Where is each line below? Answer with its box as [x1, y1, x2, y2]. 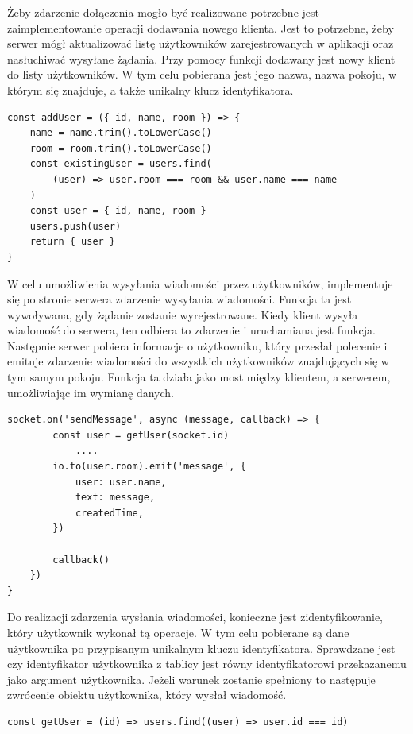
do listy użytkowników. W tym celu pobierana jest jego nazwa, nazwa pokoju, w [7, 66, 397, 83]
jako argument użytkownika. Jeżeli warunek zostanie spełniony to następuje [7, 670, 376, 687]
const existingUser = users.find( [29, 158, 212, 170]
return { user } [29, 236, 116, 248]
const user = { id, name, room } [29, 205, 206, 217]
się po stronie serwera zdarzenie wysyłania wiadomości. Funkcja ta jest [7, 291, 352, 307]
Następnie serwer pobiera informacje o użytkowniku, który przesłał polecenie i [7, 337, 388, 353]
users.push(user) [29, 220, 122, 232]
